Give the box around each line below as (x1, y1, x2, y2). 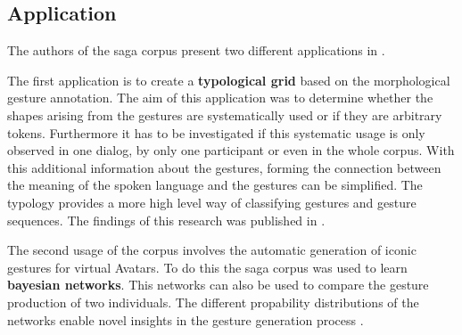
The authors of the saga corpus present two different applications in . (7, 41, 385, 60)
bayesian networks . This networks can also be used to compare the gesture (7, 275, 429, 294)
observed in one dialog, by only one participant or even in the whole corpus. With (7, 141, 455, 159)
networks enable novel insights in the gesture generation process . (7, 310, 364, 329)
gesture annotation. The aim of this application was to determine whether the (7, 88, 433, 107)
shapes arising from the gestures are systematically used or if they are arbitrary (7, 105, 442, 124)
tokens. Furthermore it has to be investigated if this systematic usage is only (7, 123, 425, 142)
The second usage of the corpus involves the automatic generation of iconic (7, 241, 417, 259)
